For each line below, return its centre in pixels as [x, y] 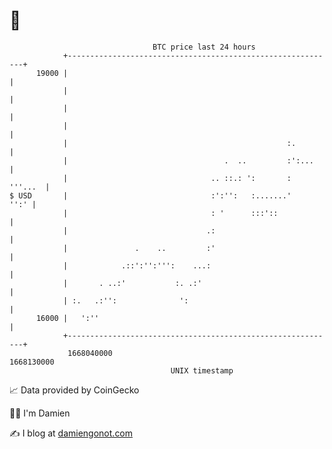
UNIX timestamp [202, 370]
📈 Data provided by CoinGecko [74, 390]
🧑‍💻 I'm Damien [40, 413]
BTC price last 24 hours [204, 47]
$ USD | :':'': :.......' [150, 195]
